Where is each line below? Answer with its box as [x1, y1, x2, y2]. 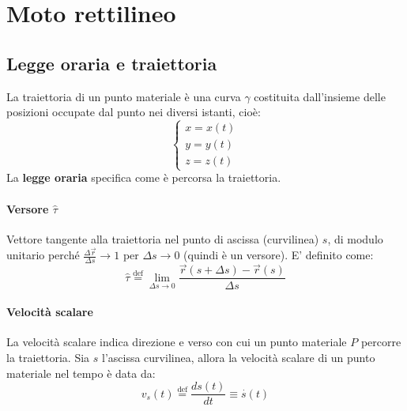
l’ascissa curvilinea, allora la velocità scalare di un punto [102, 349, 375, 365]
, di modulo [327, 230, 383, 247]
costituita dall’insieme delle [254, 88, 386, 104]
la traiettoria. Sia [6, 349, 90, 365]
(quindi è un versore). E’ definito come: [183, 247, 374, 263]
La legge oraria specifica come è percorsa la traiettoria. [6, 169, 281, 186]
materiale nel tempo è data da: [6, 364, 156, 381]
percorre [360, 334, 401, 350]
